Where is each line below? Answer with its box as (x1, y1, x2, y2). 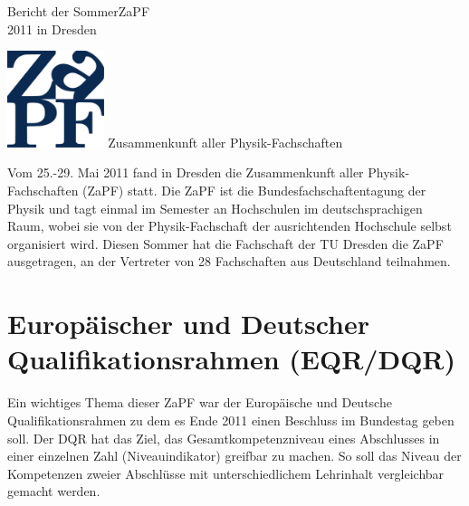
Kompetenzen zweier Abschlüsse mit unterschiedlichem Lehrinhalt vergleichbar (7, 463, 445, 482)
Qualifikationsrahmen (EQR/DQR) (7, 340, 456, 377)
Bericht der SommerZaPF (7, 2, 150, 20)
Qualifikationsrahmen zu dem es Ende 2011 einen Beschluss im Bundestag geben (7, 410, 455, 429)
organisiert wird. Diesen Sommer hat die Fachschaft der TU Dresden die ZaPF (7, 234, 444, 253)
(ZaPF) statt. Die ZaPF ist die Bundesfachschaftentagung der (82, 181, 426, 200)
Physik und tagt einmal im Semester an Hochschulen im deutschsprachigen (7, 198, 423, 217)
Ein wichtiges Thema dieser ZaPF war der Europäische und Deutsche (7, 393, 392, 412)
